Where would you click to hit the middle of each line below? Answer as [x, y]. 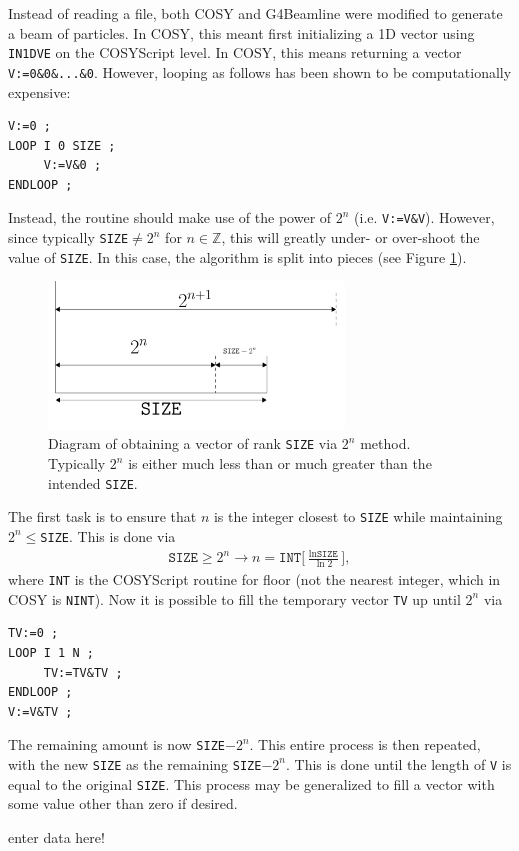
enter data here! [56, 836]
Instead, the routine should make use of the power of [170, 217]
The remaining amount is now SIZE [116, 744]
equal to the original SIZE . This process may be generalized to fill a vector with [251, 783]
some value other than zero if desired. [123, 803]
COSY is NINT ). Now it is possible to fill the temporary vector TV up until [234, 598]
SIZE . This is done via [108, 535]
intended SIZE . [93, 482]
